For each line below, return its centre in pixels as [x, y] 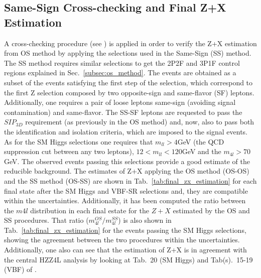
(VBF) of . [20, 269]
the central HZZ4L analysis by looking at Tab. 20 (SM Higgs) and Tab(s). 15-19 [128, 259]
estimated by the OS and [211, 210]
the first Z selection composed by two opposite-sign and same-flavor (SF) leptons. [129, 92]
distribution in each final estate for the [90, 210]
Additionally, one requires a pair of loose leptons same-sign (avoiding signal [120, 102]
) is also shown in [145, 220]
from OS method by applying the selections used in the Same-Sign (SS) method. [128, 53]
